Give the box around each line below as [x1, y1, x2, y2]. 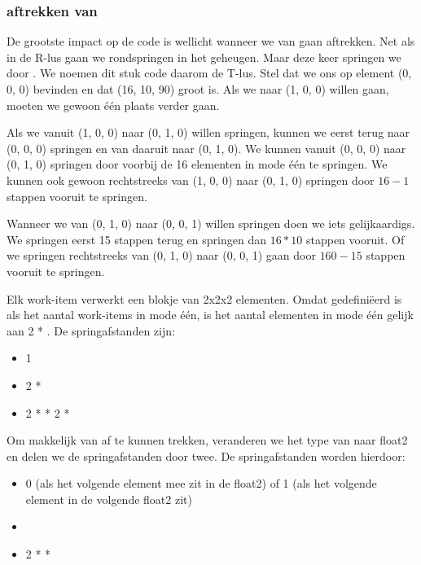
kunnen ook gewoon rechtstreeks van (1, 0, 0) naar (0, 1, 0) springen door [7, 171, 375, 188]
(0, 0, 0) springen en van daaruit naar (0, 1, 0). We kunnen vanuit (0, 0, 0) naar [7, 139, 406, 156]
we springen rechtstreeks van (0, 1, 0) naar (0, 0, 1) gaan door [7, 247, 316, 264]
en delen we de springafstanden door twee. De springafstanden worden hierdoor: [7, 447, 406, 464]
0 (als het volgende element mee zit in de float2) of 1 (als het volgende [25, 475, 377, 492]
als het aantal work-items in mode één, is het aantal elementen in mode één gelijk [7, 306, 414, 323]
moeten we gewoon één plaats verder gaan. [7, 96, 220, 113]
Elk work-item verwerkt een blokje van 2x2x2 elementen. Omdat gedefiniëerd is [7, 290, 402, 307]
